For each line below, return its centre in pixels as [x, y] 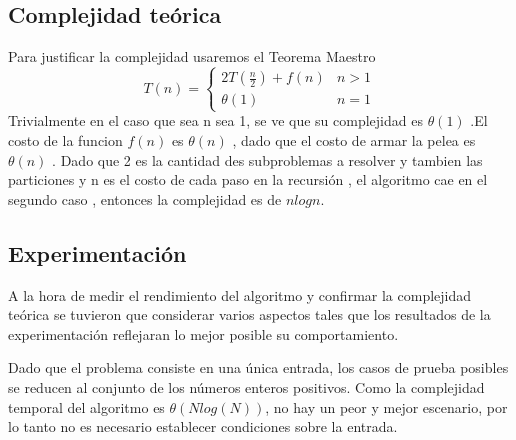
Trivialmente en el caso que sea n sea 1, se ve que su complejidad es [215, 120]
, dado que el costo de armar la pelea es [354, 139]
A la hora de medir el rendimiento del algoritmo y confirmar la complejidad [240, 294]
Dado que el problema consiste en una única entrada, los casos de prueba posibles [258, 367]
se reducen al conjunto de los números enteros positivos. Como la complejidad [246, 386]
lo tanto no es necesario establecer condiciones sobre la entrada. [203, 426]
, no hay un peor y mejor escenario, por [386, 406]
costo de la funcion [65, 139]
